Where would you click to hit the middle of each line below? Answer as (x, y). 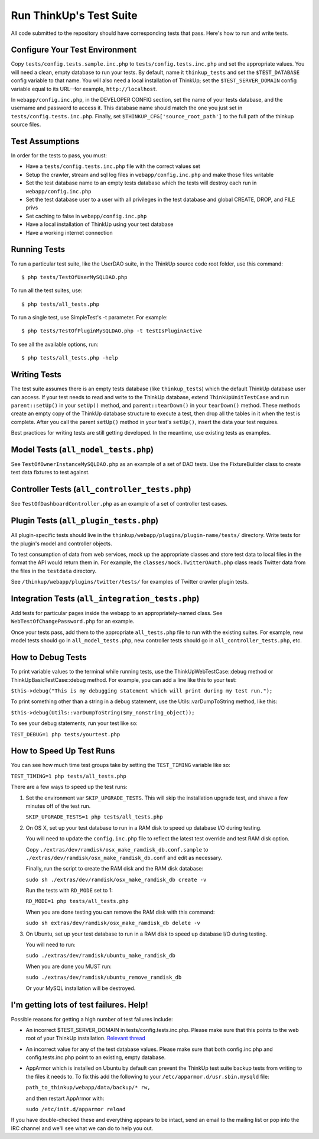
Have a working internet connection (69, 232)
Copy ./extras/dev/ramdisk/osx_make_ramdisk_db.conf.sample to (117, 849)
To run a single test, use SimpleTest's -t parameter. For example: (89, 318)
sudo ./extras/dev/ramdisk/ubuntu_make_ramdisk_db (100, 956)
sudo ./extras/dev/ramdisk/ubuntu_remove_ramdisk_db (104, 978)
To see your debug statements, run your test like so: (74, 723)
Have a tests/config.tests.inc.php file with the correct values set (113, 166)
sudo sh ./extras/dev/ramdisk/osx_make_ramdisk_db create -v (116, 879)
